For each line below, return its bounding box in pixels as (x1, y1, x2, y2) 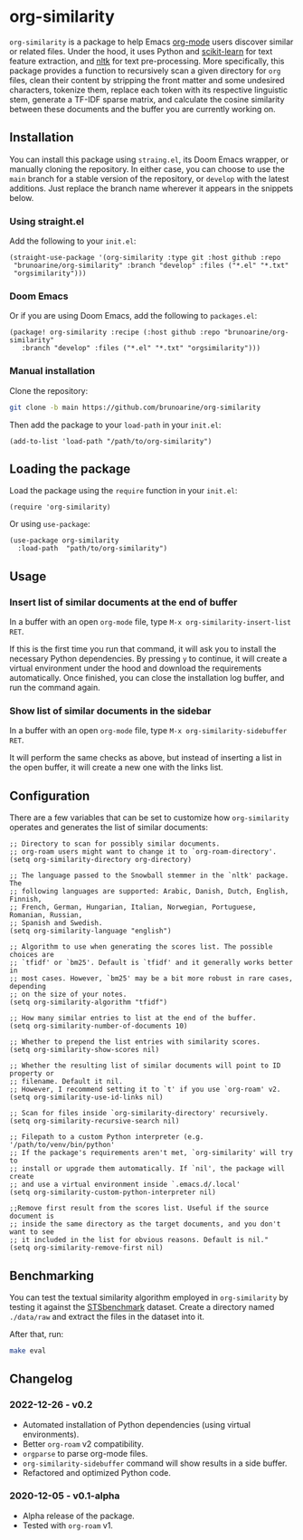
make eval (9, 1346, 47, 1355)
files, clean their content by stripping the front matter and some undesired (9, 74, 285, 85)
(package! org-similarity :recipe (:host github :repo (9, 328, 221, 337)
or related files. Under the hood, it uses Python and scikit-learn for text (9, 45, 273, 56)
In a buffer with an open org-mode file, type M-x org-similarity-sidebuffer (9, 725, 288, 736)
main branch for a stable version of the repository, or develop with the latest (9, 173, 289, 184)
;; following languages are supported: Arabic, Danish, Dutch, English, (9, 887, 289, 896)
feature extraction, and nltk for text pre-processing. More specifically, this (9, 55, 285, 66)
